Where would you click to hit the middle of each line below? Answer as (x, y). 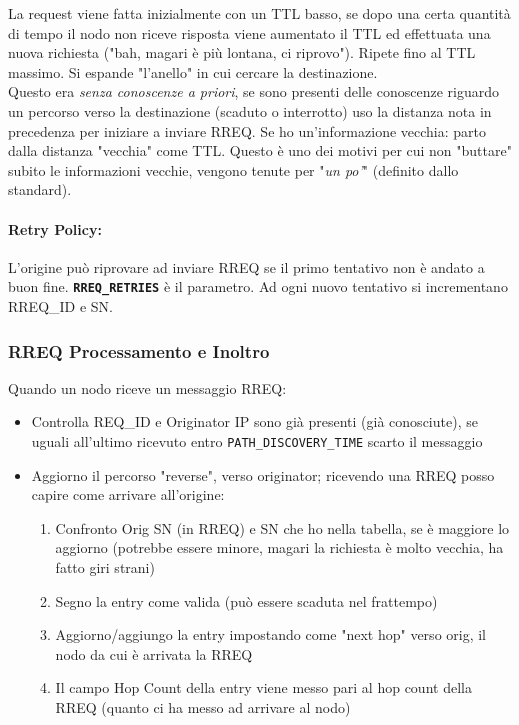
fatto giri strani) (105, 567)
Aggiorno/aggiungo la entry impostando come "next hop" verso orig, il (271, 634)
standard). (40, 189)
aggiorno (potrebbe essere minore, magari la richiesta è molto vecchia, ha (279, 547)
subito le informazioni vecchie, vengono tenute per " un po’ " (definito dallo (233, 169)
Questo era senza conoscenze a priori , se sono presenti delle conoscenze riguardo (253, 91)
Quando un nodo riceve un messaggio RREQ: (147, 387)
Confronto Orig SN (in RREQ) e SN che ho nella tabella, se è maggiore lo (282, 527)
